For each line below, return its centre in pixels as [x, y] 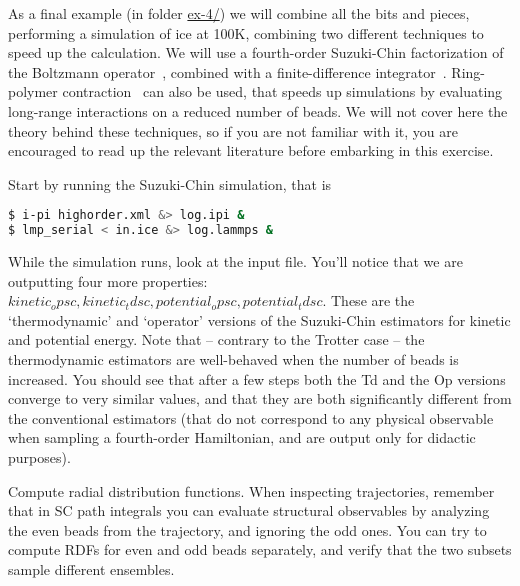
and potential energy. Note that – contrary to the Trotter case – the [216, 339]
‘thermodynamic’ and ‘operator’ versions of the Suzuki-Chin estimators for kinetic [259, 319]
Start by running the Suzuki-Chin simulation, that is [170, 183]
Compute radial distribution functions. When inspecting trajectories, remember [251, 490]
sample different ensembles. [91, 569]
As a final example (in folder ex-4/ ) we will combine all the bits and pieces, [239, 13]
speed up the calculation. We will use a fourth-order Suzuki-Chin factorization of [256, 52]
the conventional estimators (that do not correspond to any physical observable [251, 417]
